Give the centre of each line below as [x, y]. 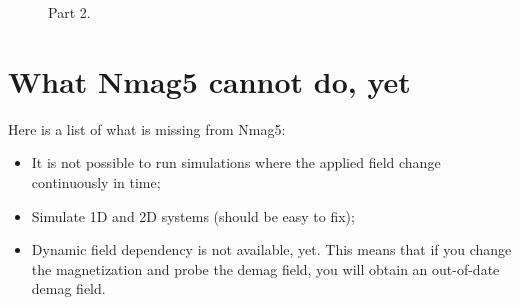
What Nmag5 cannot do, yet [209, 80]
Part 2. [69, 12]
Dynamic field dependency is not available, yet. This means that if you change [271, 249]
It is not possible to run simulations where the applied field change [236, 162]
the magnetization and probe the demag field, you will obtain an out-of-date [265, 268]
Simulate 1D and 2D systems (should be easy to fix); [193, 215]
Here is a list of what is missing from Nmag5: [147, 128]
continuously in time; [96, 181]
